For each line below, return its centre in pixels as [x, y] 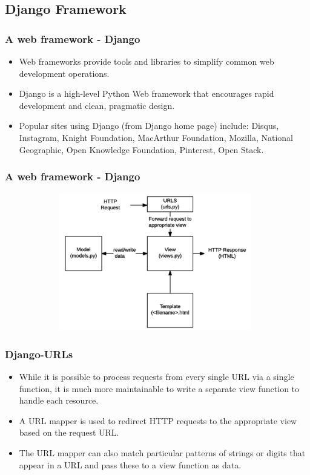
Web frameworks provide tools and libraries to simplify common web [147, 61]
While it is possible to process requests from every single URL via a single [157, 376]
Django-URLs [39, 354]
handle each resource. [59, 400]
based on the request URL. [69, 432]
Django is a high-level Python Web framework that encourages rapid [147, 93]
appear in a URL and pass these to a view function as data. [130, 464]
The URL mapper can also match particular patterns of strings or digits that [162, 452]
